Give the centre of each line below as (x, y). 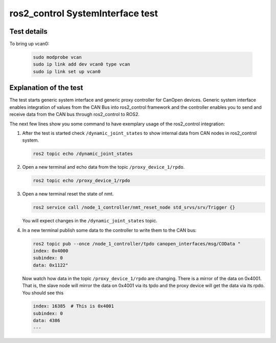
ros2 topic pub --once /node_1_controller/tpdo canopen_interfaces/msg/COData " (137, 244)
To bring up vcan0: (29, 44)
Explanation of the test (46, 88)
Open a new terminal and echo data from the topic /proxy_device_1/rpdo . (103, 167)
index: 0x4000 (51, 251)
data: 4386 (47, 321)
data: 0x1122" (51, 265)
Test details (29, 31)
